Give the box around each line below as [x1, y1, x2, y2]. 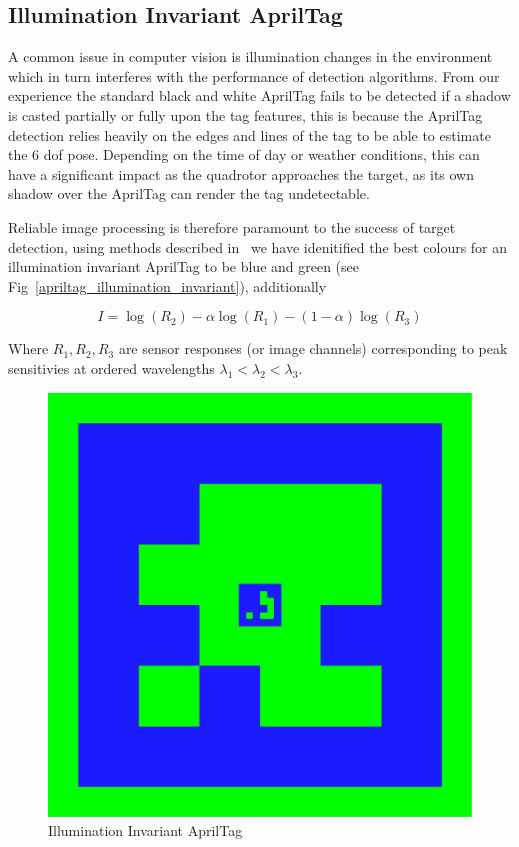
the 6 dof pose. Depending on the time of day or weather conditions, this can [8, 144, 480, 165]
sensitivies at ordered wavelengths [8, 357, 215, 378]
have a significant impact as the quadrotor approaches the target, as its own [8, 163, 475, 184]
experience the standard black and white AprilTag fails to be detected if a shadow [8, 85, 511, 106]
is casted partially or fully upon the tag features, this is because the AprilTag [8, 104, 483, 125]
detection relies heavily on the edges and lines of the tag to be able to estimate [8, 124, 491, 145]
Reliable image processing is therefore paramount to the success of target [8, 216, 456, 237]
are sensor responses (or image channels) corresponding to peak [118, 338, 508, 359]
